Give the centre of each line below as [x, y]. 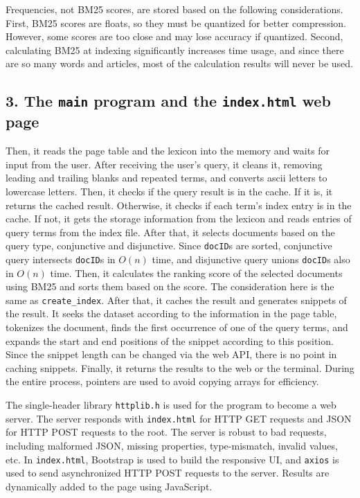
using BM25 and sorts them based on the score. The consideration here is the [170, 286]
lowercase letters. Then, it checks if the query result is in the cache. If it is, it [169, 191]
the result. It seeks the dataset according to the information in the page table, [171, 313]
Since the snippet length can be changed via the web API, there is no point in [171, 354]
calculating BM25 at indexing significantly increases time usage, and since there [175, 50]
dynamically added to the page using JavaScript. [109, 486]
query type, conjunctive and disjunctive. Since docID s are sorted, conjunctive [169, 246]
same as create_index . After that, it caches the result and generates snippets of [176, 300]
